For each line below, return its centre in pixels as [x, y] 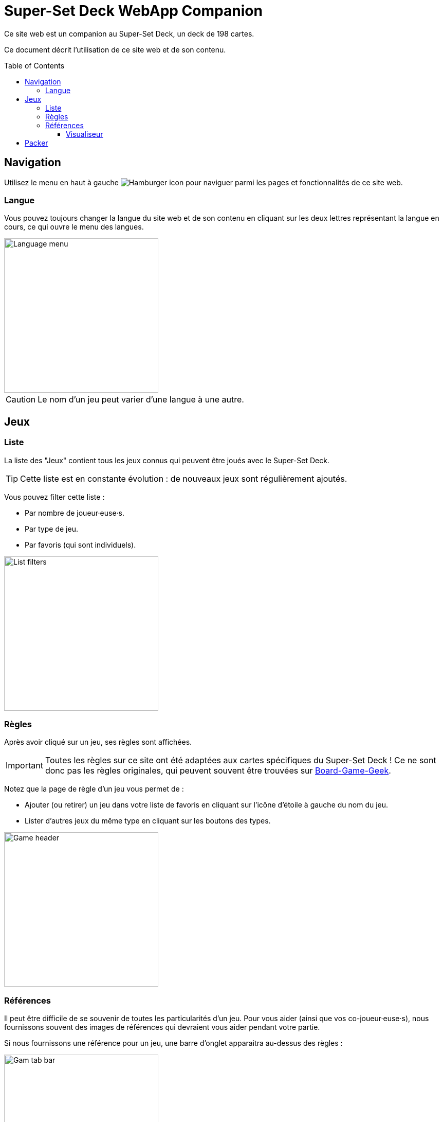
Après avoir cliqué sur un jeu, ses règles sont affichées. [98, 742]
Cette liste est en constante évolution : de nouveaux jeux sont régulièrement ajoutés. [184, 478]
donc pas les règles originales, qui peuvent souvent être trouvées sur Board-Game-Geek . [218, 771]
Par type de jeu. [51, 529]
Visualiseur [85, 134]
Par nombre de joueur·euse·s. [75, 513]
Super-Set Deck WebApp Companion [133, 11]
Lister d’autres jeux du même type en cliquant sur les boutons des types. [148, 821]
